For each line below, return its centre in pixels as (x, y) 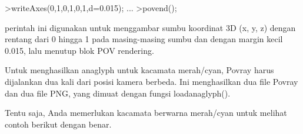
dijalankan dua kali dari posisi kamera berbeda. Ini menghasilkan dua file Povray (151, 81)
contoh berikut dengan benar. (58, 124)
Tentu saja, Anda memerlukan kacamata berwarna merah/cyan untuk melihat (146, 113)
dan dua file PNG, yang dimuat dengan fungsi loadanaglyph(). (118, 93)
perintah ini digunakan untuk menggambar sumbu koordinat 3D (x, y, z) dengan (150, 27)
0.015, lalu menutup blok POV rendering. (79, 50)
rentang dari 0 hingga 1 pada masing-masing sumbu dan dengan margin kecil (144, 39)
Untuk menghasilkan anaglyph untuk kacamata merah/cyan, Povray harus (139, 70)
